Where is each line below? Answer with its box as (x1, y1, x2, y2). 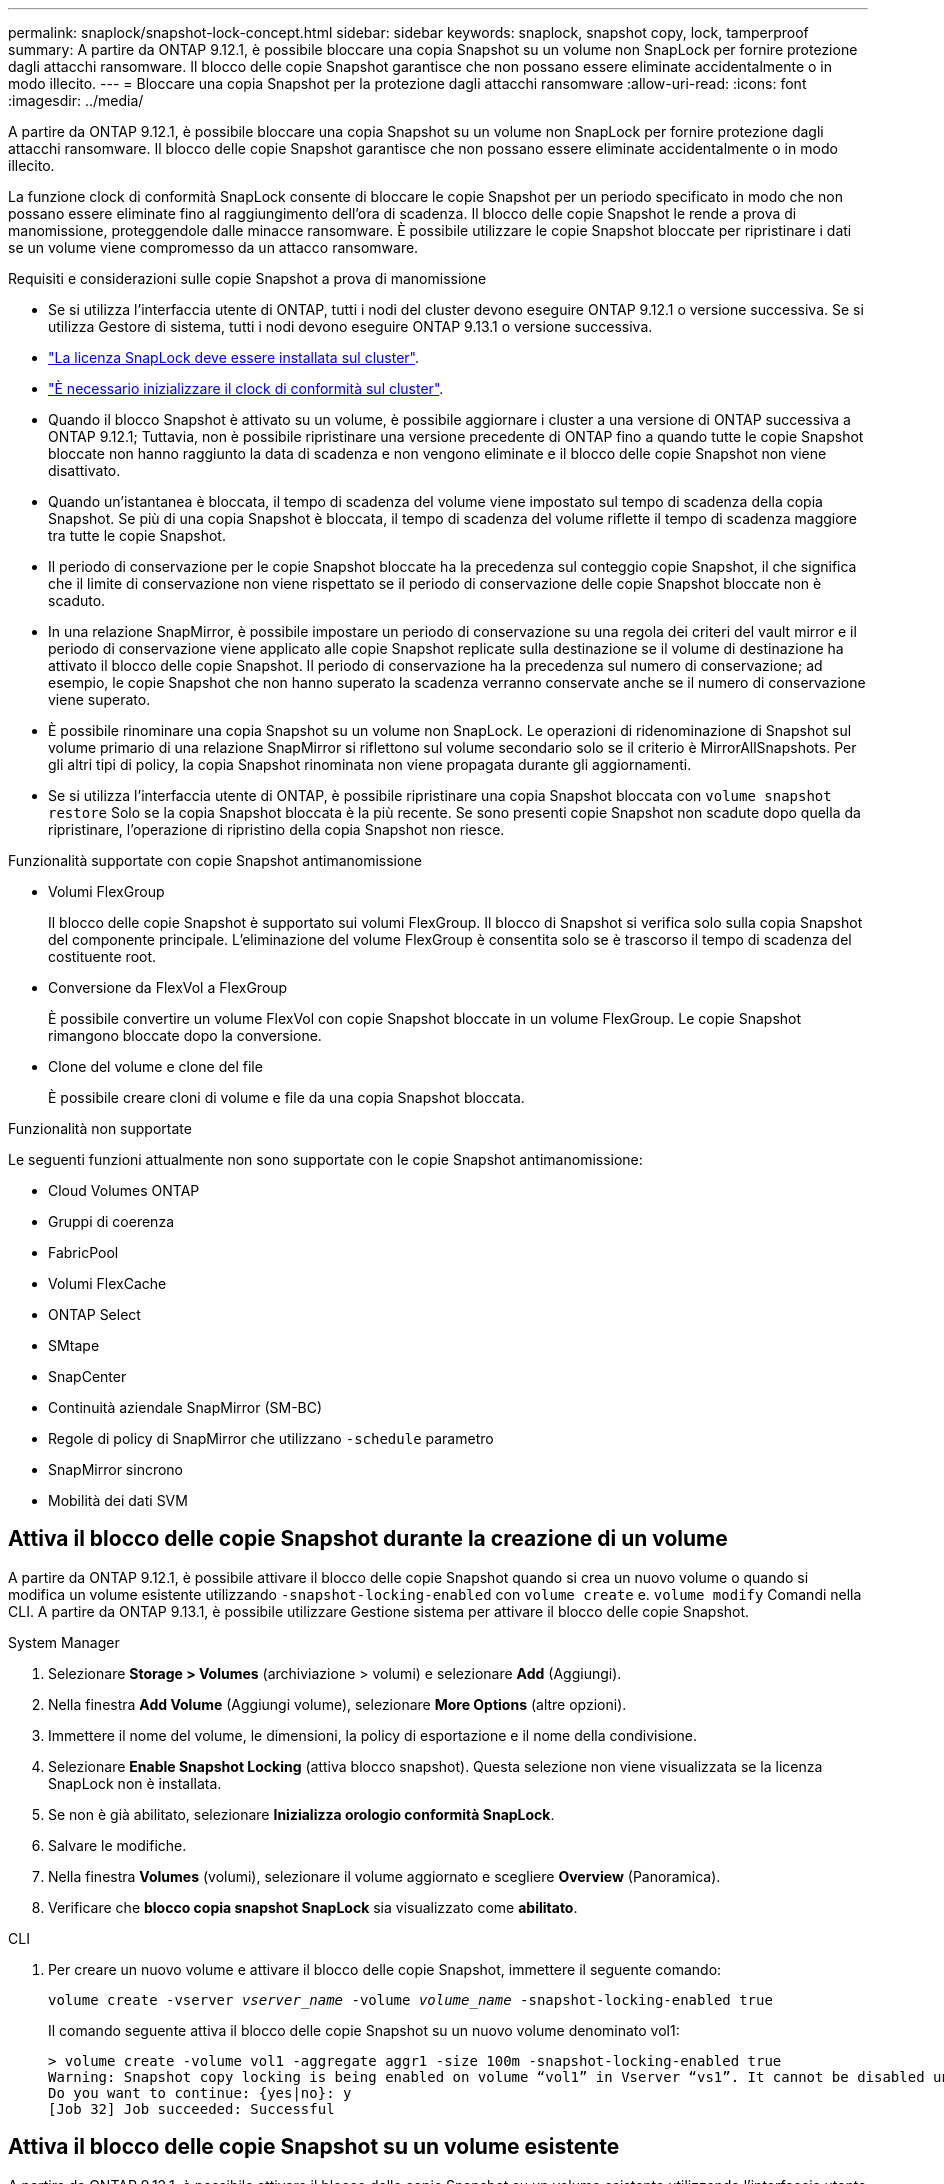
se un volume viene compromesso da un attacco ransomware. (8, 239, 419, 256)
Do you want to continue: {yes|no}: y (48, 2084, 352, 2101)
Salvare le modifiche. (48, 1836, 187, 1854)
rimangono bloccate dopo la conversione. (48, 1027, 322, 1044)
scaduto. (48, 592, 106, 609)
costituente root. (48, 948, 157, 965)
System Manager (8, 1633, 120, 1651)
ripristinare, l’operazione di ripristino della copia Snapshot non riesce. (48, 821, 505, 838)
